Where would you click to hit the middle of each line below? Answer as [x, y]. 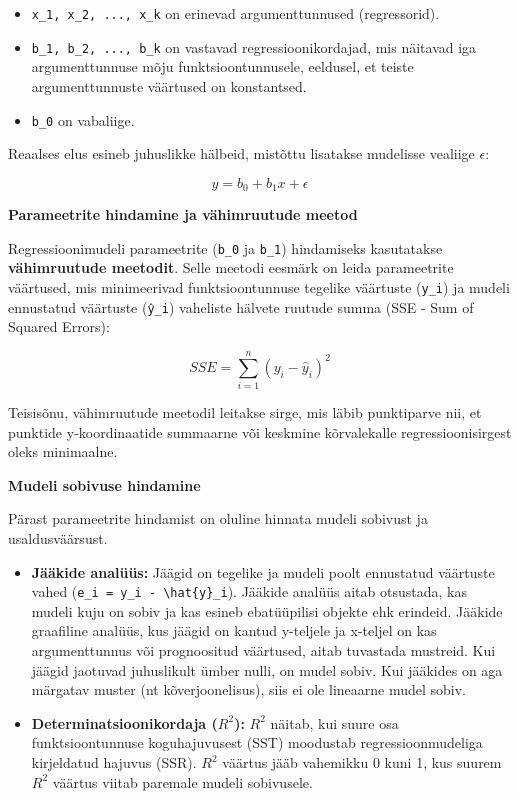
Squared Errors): [59, 326]
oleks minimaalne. [63, 451]
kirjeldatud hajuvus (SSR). [114, 762]
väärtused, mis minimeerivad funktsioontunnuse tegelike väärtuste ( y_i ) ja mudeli [259, 287]
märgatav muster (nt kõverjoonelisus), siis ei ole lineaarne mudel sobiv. [249, 689]
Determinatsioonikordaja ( [124, 722]
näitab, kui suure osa [334, 722]
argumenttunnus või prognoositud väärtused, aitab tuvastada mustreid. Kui [263, 650]
